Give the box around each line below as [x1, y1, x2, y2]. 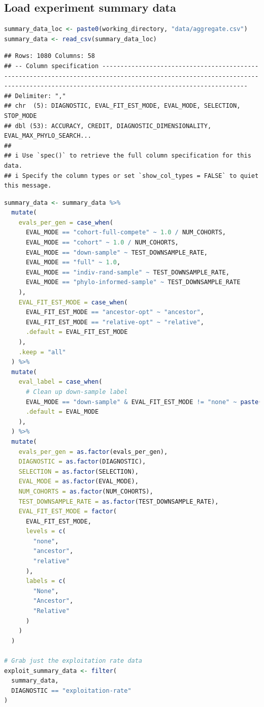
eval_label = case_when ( [18, 378, 103, 386]
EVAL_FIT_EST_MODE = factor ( [18, 508, 117, 515]
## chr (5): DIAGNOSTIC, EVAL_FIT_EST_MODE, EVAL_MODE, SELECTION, [4, 102, 241, 110]
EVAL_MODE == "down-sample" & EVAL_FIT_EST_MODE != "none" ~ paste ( [25, 398, 262, 406]
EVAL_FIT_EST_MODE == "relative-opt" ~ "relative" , [25, 318, 204, 326]
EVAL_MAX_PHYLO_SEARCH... [4, 132, 91, 140]
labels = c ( [25, 577, 66, 585]
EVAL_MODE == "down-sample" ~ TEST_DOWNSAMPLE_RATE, [25, 249, 208, 256]
